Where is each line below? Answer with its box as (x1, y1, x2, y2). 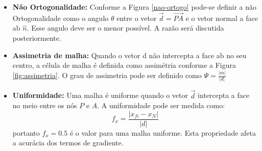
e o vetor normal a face (185, 12, 258, 23)
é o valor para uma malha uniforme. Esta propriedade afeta (69, 127, 256, 138)
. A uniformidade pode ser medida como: (97, 100, 225, 111)
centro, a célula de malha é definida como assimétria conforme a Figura (12, 60, 236, 70)
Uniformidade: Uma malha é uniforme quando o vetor (12, 90, 188, 100)
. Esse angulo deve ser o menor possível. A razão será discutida (27, 22, 224, 33)
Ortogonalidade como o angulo (12, 12, 109, 23)
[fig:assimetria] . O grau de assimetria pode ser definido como (12, 70, 202, 81)
